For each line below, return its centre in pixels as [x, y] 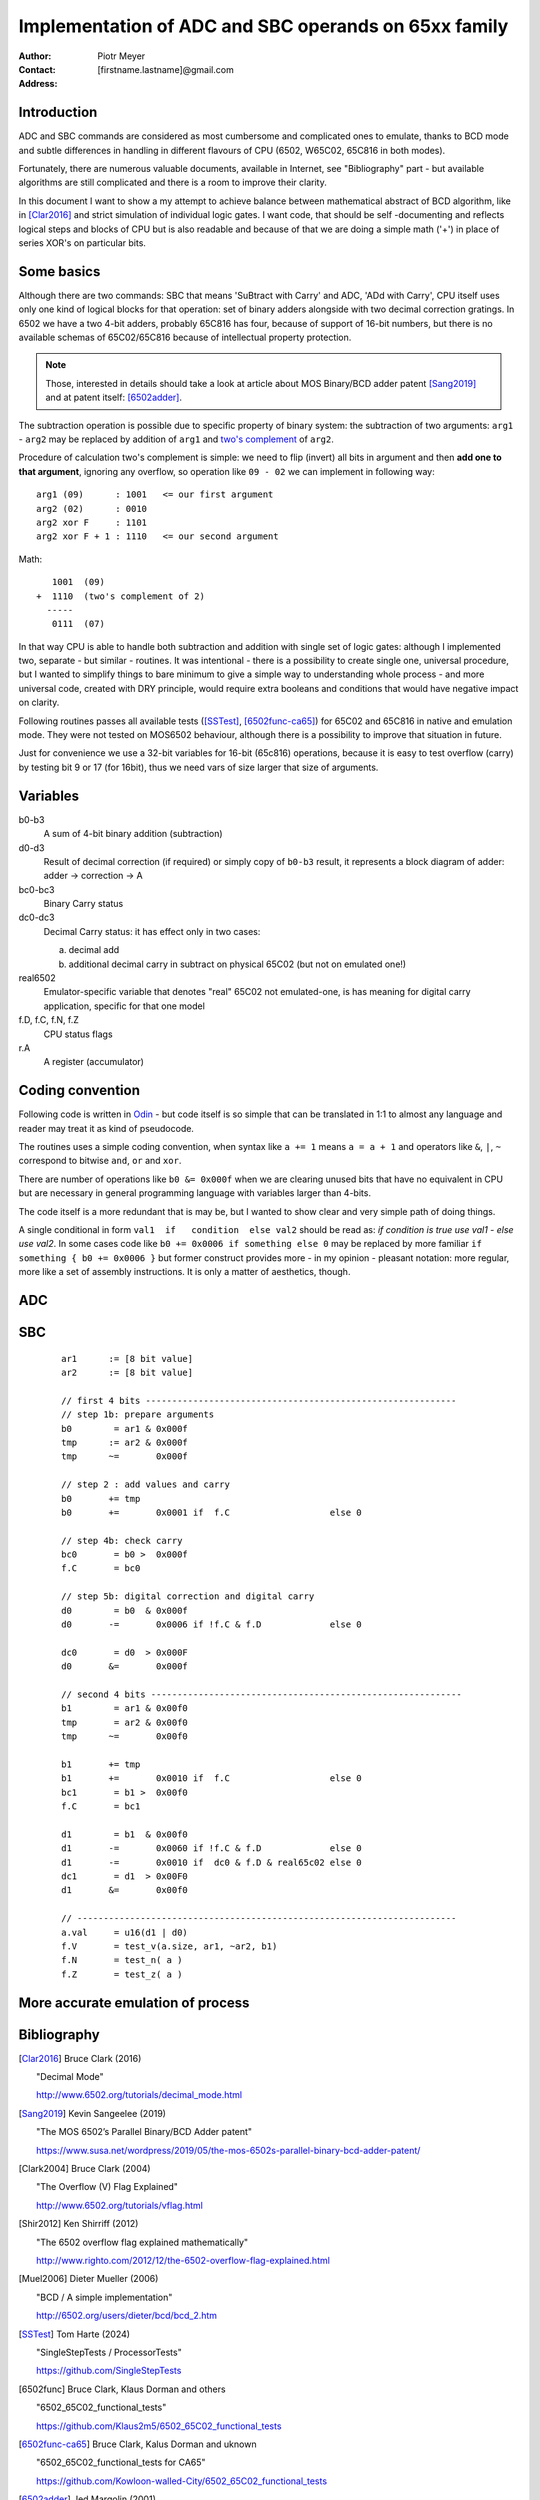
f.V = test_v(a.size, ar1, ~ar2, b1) [169, 1946]
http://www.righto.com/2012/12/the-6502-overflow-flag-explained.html [183, 2260]
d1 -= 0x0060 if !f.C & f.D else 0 [211, 1848]
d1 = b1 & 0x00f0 [125, 1834]
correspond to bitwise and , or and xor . [100, 1161]
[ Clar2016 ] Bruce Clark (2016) [80, 2058]
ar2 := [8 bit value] [127, 1372]
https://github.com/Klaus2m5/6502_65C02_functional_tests [159, 2426]
